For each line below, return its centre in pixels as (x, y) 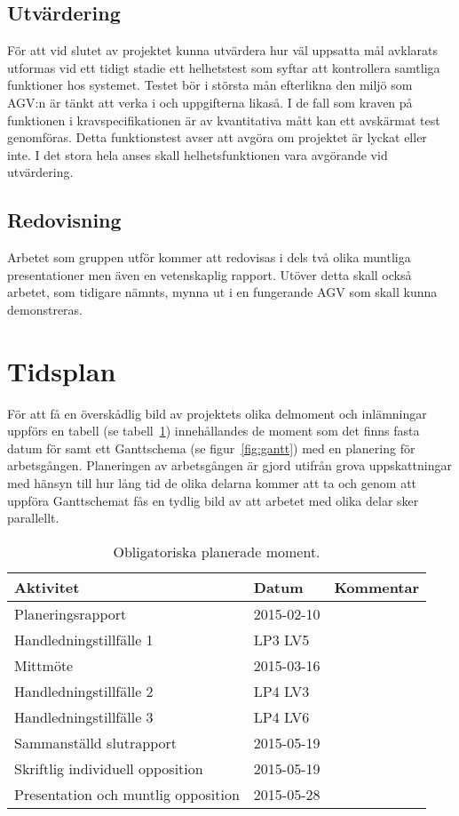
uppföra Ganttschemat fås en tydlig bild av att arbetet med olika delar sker (213, 500)
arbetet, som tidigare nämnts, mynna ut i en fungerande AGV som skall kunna (222, 292)
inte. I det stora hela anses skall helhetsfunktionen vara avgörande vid (198, 154)
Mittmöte (44, 665)
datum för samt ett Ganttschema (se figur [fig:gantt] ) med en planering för (211, 448)
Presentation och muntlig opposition (127, 794)
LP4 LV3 (281, 691)
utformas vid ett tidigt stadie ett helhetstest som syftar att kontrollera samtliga (224, 67)
